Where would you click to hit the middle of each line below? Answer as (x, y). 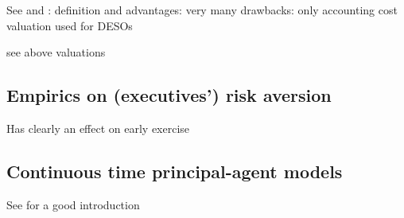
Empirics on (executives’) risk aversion (169, 95)
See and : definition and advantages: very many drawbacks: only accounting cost (202, 10)
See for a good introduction (73, 204)
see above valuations (56, 52)
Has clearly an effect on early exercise (98, 128)
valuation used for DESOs (70, 25)
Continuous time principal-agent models (175, 171)
